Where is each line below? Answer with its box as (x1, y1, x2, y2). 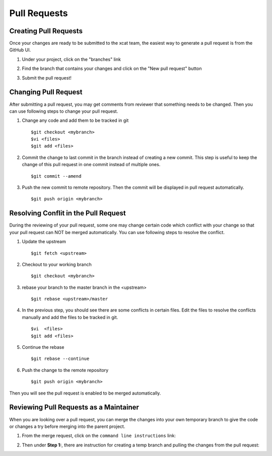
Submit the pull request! (22, 74, 72, 81)
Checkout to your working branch (22, 261, 92, 267)
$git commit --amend (31, 173, 82, 179)
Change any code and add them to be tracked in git (22, 117, 129, 123)
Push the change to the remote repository (22, 367, 109, 373)
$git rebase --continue (31, 356, 90, 362)
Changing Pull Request (9, 88, 83, 97)
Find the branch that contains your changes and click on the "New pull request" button (22, 65, 202, 71)
